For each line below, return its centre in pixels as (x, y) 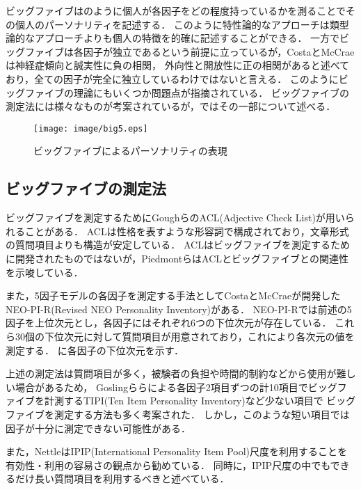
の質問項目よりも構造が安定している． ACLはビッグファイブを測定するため (178, 245)
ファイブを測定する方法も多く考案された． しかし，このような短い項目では (178, 414)
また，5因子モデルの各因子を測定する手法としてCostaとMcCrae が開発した (173, 295)
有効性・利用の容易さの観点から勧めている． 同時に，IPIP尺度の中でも (168, 465)
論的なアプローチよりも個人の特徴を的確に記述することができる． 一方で (173, 38)
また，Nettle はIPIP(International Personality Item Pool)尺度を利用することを (177, 451)
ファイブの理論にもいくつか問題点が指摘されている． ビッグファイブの (187, 92)
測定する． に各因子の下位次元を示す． (95, 350)
